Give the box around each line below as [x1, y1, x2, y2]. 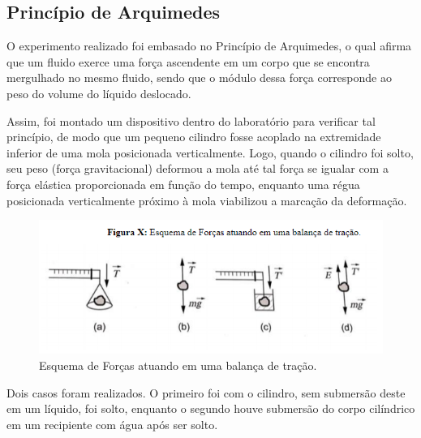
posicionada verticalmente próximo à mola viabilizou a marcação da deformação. [6, 191, 407, 208]
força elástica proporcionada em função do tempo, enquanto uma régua [6, 175, 360, 192]
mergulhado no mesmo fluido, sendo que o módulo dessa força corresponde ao [6, 69, 392, 86]
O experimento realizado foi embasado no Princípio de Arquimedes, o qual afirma [6, 37, 412, 54]
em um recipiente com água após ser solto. [6, 415, 218, 432]
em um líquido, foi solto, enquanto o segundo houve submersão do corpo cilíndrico [6, 400, 415, 417]
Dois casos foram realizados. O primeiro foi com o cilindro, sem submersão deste [6, 384, 406, 401]
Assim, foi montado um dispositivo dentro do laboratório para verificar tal [6, 112, 376, 129]
